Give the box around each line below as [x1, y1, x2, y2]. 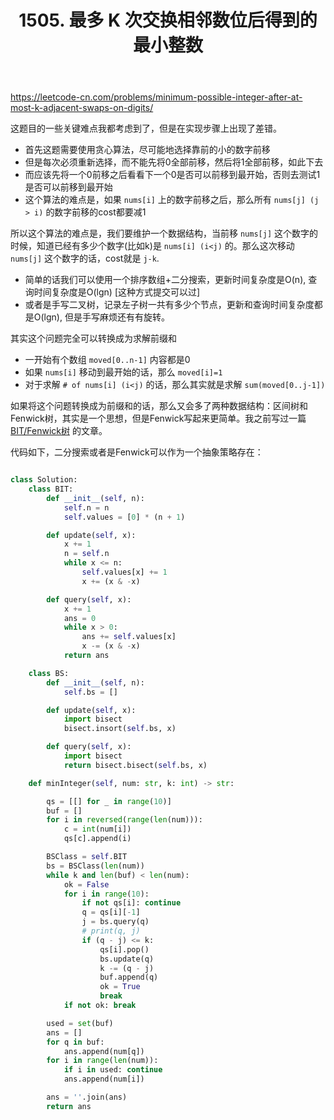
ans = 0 [63, 613, 97, 623]
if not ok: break [63, 1001, 137, 1011]
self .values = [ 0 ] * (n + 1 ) [63, 512, 186, 522]
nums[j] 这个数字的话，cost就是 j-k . [10, 252, 160, 265]
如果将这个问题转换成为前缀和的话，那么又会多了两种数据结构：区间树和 [10, 400, 308, 412]
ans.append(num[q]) [63, 1046, 145, 1056]
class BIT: [28, 484, 74, 495]
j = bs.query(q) [81, 917, 150, 927]
